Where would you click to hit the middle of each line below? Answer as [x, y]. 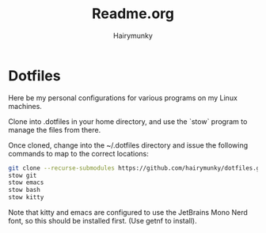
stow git [23, 175]
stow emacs [26, 182]
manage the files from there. [55, 130]
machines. [25, 106]
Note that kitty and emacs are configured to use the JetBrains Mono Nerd [128, 212]
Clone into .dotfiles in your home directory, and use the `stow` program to [128, 121]
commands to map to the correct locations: [78, 153]
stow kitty [26, 197]
